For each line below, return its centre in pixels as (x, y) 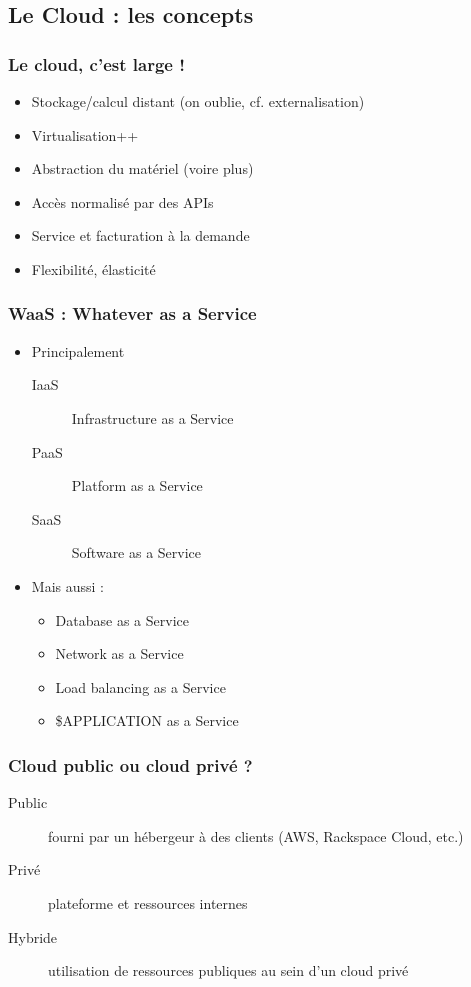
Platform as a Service (137, 485)
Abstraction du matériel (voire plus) (142, 168)
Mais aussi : (67, 585)
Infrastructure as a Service (152, 417)
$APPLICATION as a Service (147, 720)
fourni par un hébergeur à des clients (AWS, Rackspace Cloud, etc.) (256, 835)
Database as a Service (122, 619)
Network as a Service (119, 653)
